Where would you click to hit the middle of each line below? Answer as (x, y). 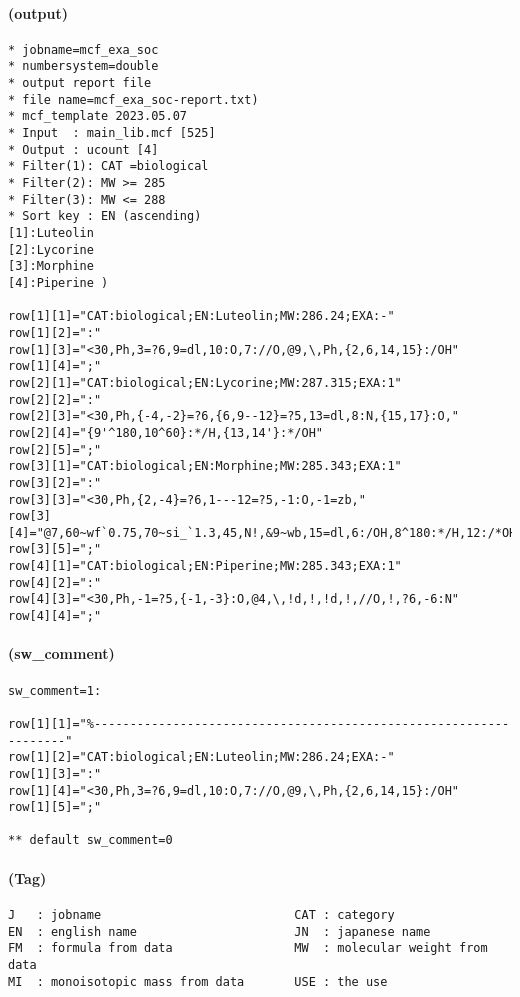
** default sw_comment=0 (90, 840)
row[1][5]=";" (55, 807)
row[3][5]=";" (55, 549)
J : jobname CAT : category (201, 914)
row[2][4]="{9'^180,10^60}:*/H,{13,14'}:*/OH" (165, 432)
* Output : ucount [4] (83, 149)
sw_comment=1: (55, 690)
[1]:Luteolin (51, 233)
